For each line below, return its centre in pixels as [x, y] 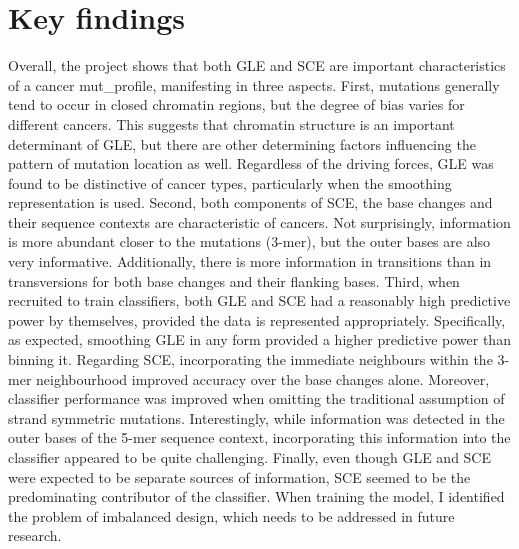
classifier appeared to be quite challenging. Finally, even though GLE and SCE [249, 457]
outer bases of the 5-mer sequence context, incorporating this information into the [259, 437]
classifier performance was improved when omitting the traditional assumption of [256, 398]
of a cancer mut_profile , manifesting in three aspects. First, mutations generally [254, 84]
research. [35, 535]
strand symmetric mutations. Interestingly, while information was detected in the [256, 417]
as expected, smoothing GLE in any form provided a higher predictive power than [259, 339]
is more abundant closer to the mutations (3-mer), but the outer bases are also [249, 241]
